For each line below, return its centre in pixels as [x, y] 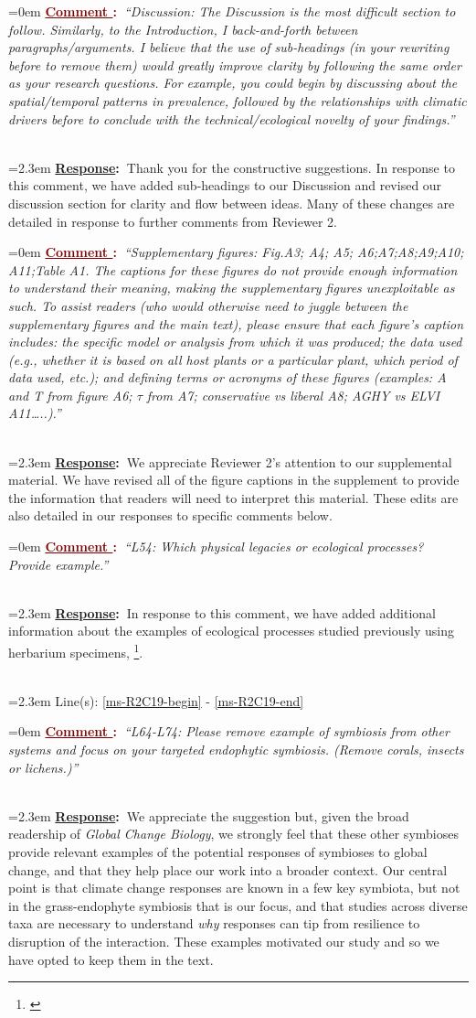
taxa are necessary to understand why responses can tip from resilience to [214, 923]
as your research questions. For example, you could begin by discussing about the [233, 83]
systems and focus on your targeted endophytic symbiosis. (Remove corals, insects [236, 750]
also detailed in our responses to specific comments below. [170, 515]
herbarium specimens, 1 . [76, 651]
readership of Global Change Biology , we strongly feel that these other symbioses [233, 834]
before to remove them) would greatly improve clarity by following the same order [235, 64]
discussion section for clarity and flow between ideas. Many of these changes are [232, 203]
